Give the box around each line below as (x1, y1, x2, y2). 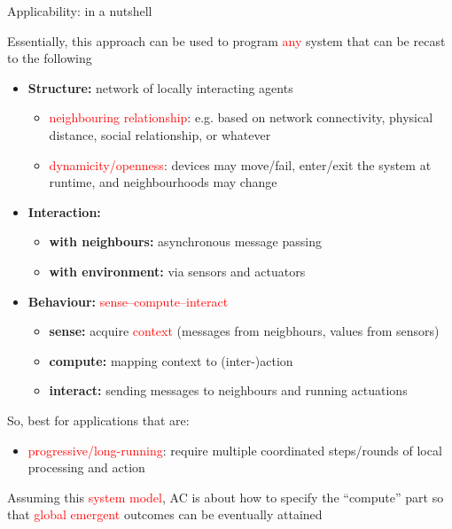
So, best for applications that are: (7, 410, 190, 429)
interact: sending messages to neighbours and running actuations (49, 381, 408, 400)
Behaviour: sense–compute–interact (27, 292, 229, 310)
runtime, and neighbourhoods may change (49, 173, 277, 191)
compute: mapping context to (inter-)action (49, 351, 293, 370)
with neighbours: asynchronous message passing (49, 232, 322, 251)
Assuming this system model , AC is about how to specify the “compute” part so (7, 487, 444, 506)
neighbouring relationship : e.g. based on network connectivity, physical (49, 108, 433, 127)
